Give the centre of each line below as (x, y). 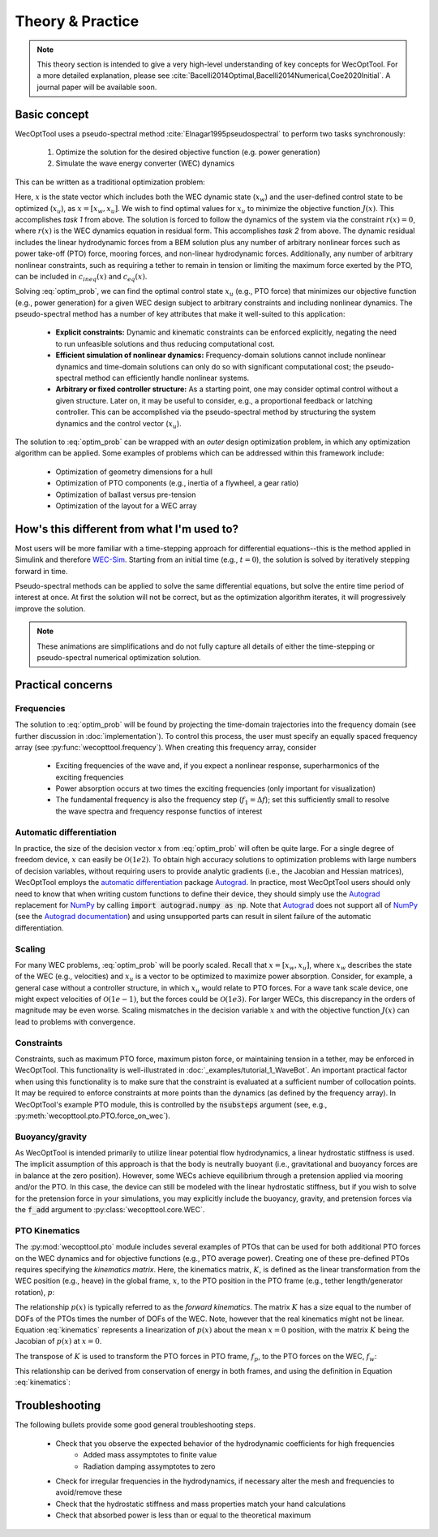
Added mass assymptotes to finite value (150, 1455)
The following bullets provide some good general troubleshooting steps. (135, 1425)
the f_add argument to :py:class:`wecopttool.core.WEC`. (110, 1210)
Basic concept (52, 114)
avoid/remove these (89, 1492)
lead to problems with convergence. (75, 1021)
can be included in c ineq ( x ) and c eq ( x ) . (81, 277)
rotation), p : (35, 1292)
